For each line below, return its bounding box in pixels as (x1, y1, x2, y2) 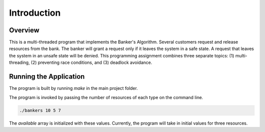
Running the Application (9, 73, 85, 81)
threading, (9, 59, 30, 66)
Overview (9, 26, 40, 34)
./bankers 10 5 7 (19, 107, 61, 113)
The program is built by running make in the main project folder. (9, 85, 138, 91)
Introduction (9, 7, 61, 18)
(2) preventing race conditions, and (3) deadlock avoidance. (30, 59, 152, 66)
